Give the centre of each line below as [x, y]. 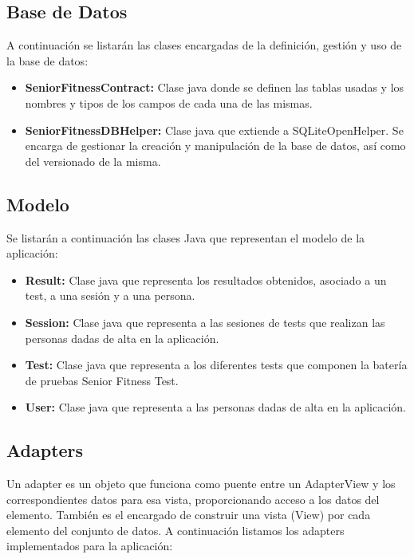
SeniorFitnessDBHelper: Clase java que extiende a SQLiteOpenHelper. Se [214, 130]
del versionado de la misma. [93, 161]
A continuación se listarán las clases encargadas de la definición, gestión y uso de [204, 45]
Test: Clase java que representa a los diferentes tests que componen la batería [216, 365]
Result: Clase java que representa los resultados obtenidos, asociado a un [206, 279]
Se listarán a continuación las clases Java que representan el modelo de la [186, 237]
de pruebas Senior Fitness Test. [102, 380]
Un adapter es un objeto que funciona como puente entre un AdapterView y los [201, 484]
